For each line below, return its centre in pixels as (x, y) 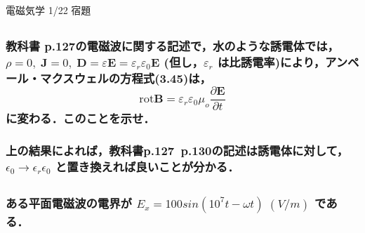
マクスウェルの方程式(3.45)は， (126, 78)
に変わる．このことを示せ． (80, 118)
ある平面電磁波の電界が (69, 203)
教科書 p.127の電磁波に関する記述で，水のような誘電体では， (172, 45)
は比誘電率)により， (271, 61)
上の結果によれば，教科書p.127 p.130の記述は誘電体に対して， (177, 150)
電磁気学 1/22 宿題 (48, 10)
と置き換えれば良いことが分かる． (147, 166)
